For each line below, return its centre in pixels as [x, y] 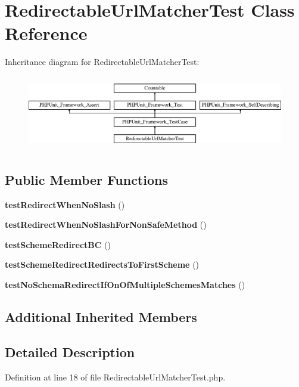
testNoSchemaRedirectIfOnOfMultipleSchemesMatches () [125, 284]
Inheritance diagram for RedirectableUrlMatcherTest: [102, 62]
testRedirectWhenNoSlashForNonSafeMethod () [106, 225]
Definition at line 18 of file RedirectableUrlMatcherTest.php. [115, 377]
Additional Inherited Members [101, 316]
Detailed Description [70, 352]
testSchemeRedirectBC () [58, 244]
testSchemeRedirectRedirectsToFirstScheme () [102, 264]
